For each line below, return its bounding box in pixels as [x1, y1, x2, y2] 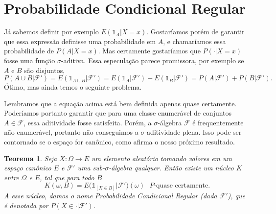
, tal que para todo [40, 172, 94, 182]
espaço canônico [4, 163, 51, 173]
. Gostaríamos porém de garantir [146, 26, 245, 37]
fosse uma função [4, 55, 55, 65]
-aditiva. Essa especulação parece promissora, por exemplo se [61, 55, 244, 65]
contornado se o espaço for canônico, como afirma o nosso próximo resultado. [4, 137, 235, 147]
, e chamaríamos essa [163, 36, 226, 46]
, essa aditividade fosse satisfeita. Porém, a [23, 117, 152, 127]
